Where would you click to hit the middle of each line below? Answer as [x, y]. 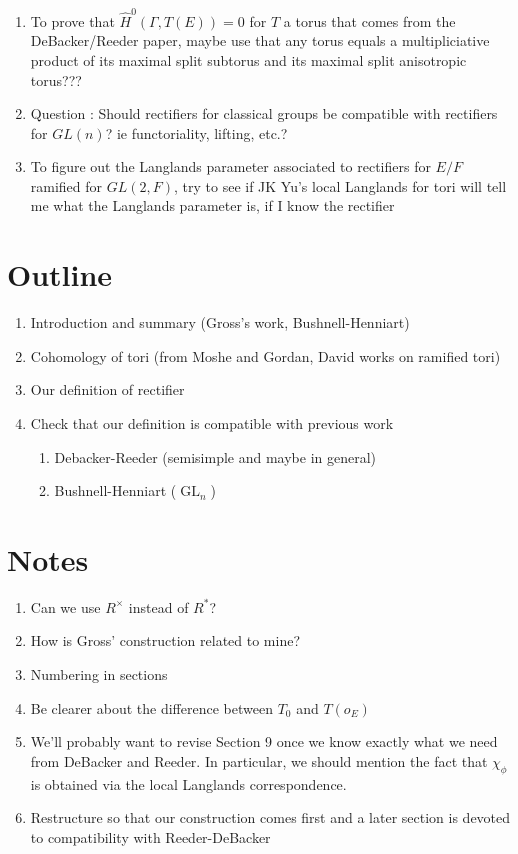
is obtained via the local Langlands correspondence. [188, 783]
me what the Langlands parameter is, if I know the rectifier [212, 205]
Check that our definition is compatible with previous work [212, 422]
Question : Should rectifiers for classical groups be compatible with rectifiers [264, 113]
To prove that [72, 20]
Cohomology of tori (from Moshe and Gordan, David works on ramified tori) [265, 355]
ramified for [66, 185]
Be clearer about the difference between [151, 707]
